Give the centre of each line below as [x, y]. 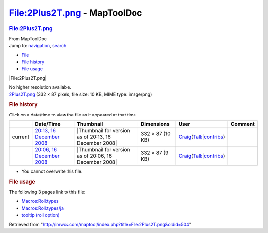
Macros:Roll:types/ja [43, 208]
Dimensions [155, 124]
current [21, 137]
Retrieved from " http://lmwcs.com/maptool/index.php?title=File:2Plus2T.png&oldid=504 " [100, 224]
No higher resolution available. [40, 87]
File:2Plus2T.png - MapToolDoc [76, 13]
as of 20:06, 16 [94, 156]
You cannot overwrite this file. [52, 171]
